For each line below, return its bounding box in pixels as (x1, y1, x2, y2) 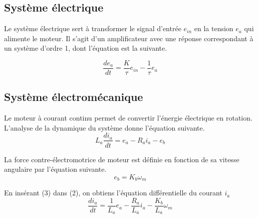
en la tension (194, 23, 233, 34)
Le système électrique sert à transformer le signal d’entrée (4, 23, 181, 34)
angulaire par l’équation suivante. (4, 164, 107, 174)
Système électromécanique (4, 89, 143, 104)
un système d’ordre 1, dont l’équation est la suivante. (4, 43, 167, 53)
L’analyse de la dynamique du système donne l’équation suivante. (4, 122, 205, 133)
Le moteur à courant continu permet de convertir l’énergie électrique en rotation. (4, 113, 252, 123)
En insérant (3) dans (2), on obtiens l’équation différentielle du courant (4, 187, 222, 198)
